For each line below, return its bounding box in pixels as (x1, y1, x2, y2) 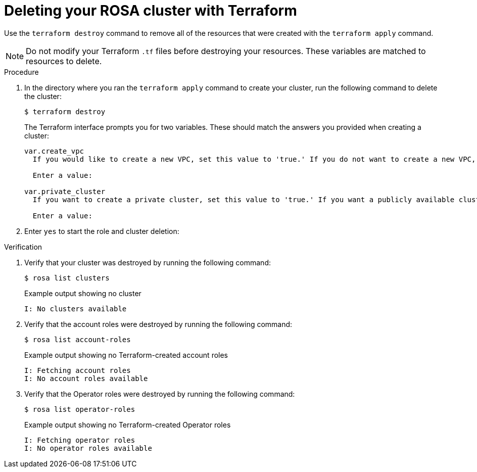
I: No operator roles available (24, 444, 152, 452)
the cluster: (24, 91, 62, 101)
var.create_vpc (24, 147, 84, 155)
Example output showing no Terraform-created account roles (24, 350, 228, 359)
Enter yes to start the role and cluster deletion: (24, 226, 179, 235)
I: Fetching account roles (24, 366, 131, 374)
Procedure (4, 67, 39, 76)
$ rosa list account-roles (24, 335, 131, 344)
